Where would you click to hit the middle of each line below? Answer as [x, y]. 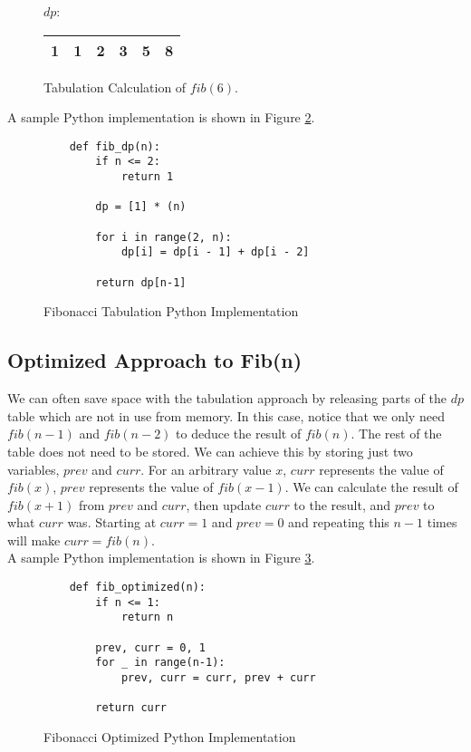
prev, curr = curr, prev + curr [218, 678]
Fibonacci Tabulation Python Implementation [171, 311]
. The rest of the [396, 434]
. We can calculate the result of [371, 487]
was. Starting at [112, 522]
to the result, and [342, 504]
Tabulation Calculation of [115, 87]
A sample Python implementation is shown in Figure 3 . [161, 558]
